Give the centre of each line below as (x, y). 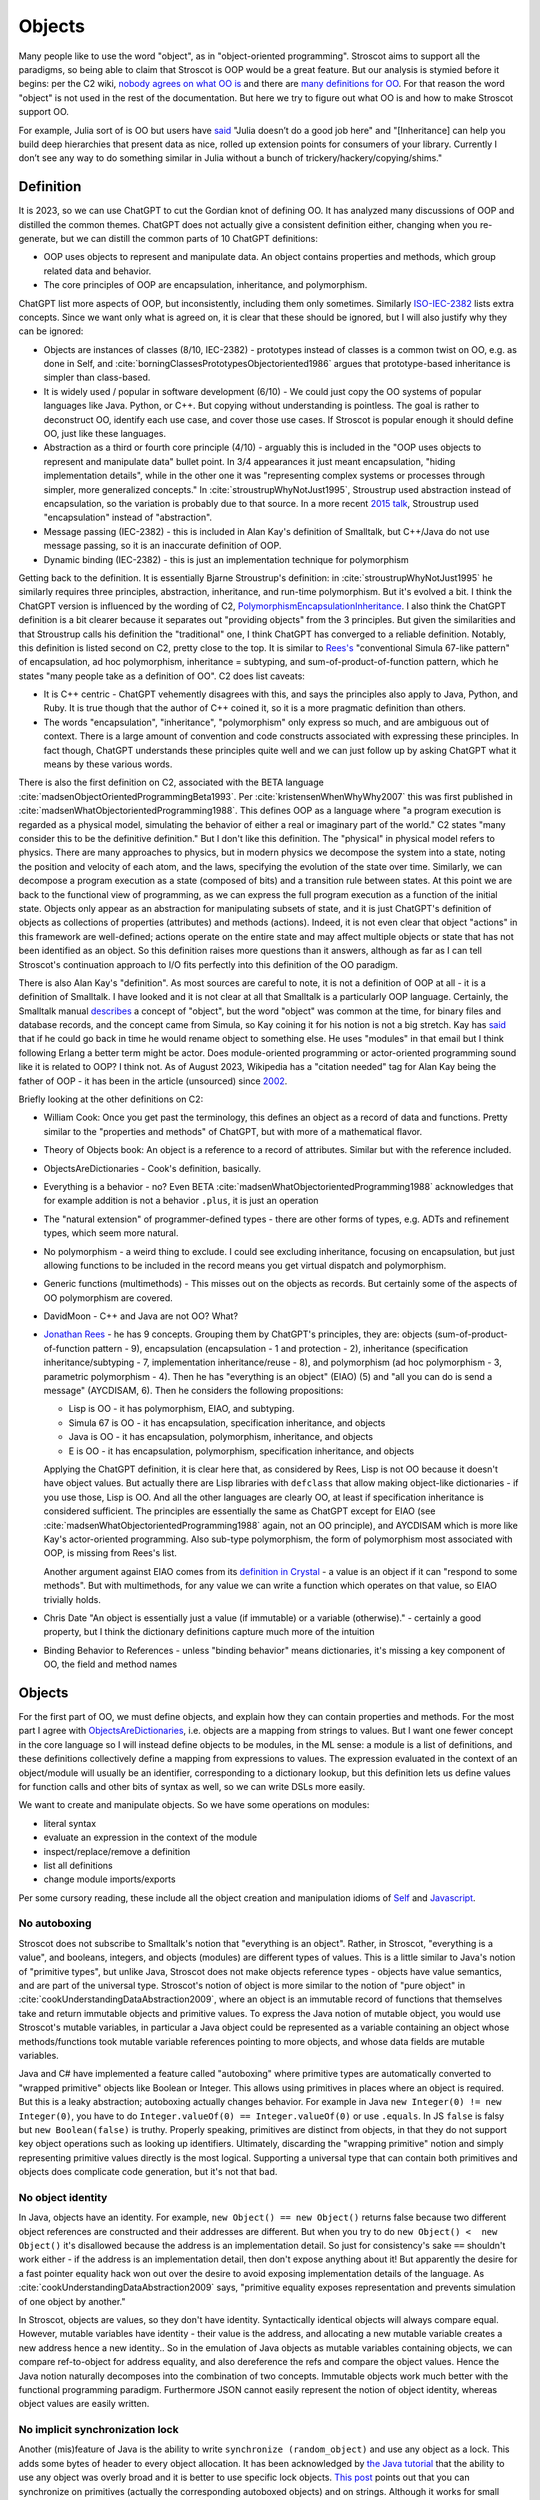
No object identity (63, 2197)
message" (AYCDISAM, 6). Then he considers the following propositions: (193, 1391)
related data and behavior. (97, 271)
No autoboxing (55, 1923)
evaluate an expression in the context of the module (150, 1837)
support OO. (44, 112)
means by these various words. (108, 764)
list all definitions (78, 1865)
